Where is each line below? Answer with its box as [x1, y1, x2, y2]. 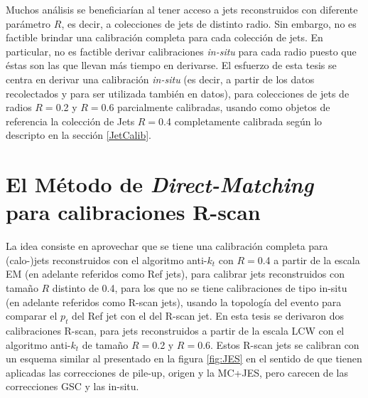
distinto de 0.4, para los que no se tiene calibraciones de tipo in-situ [52, 281, 347, 295]
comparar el [6, 308, 58, 323]
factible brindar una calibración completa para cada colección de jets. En [6, 30, 323, 45]
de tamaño [82, 337, 129, 352]
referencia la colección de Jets [6, 113, 135, 128]
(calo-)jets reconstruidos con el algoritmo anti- [6, 252, 207, 267]
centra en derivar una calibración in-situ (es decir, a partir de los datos [6, 71, 315, 86]
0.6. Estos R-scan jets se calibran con [197, 337, 359, 352]
